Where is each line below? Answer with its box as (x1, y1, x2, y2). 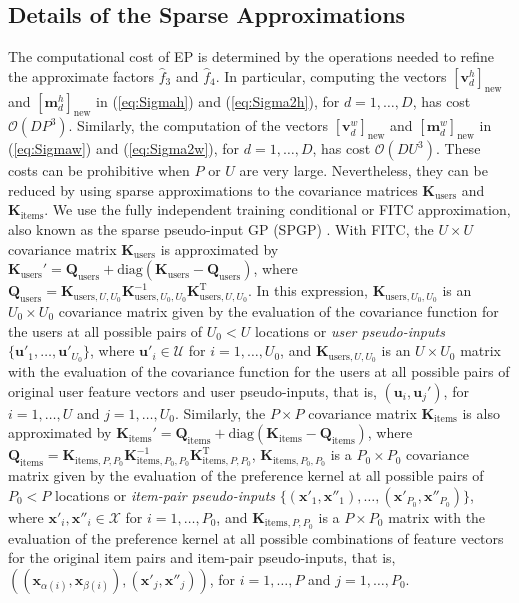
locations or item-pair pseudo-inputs (55, 484, 276, 505)
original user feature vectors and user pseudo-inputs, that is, (8, 380, 377, 401)
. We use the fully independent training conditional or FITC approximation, (44, 199, 511, 220)
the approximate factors (8, 65, 154, 86)
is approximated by (160, 238, 279, 259)
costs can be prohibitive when (8, 160, 190, 181)
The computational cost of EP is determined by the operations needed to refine (8, 46, 495, 67)
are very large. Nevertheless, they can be (239, 160, 488, 181)
